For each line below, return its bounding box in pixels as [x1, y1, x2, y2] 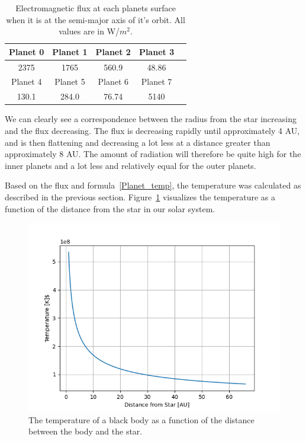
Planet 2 [95, 45, 131, 57]
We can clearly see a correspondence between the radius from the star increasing [5, 113, 297, 125]
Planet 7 [141, 75, 172, 88]
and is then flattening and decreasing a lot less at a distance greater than [5, 136, 270, 148]
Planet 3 [138, 45, 175, 57]
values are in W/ [59, 25, 120, 37]
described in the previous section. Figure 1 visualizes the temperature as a [5, 190, 276, 203]
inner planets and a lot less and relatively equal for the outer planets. [5, 159, 256, 171]
